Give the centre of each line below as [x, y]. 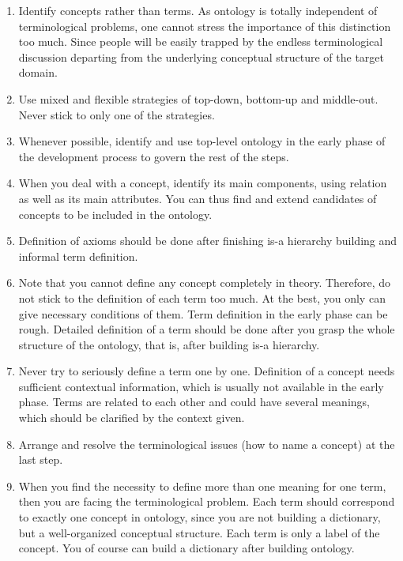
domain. [38, 72]
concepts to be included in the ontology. [115, 214]
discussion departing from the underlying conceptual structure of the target [201, 56]
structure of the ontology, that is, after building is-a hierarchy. [169, 344]
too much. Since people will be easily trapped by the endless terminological [201, 41]
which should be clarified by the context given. [132, 418]
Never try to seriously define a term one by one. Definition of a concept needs [207, 371]
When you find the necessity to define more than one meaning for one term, [202, 486]
